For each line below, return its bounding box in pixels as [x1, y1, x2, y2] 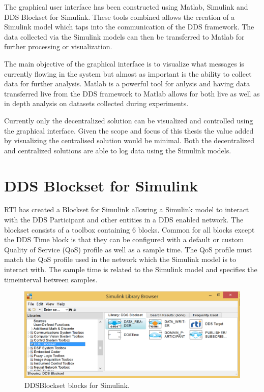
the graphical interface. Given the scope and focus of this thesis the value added [4, 125, 254, 136]
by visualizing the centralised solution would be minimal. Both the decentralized [4, 135, 255, 146]
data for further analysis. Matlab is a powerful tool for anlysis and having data [4, 78, 250, 89]
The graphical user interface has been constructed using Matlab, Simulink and [4, 2, 248, 12]
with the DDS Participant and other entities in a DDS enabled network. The [4, 214, 244, 225]
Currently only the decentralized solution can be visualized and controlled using [4, 115, 253, 125]
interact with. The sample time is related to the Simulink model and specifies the [4, 264, 257, 274]
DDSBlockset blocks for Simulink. [24, 379, 130, 390]
